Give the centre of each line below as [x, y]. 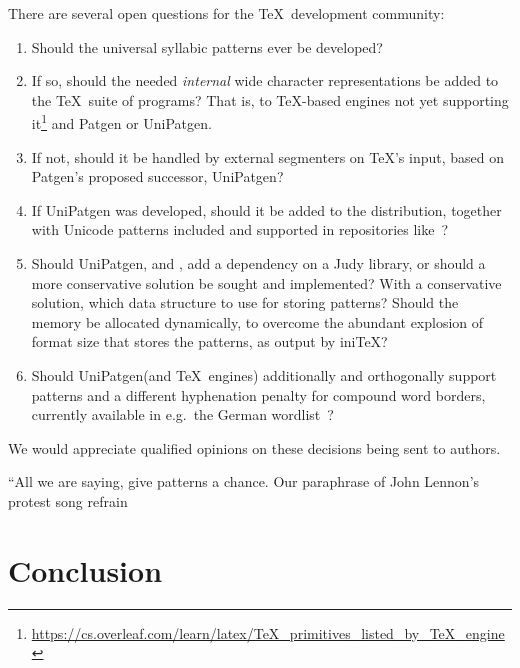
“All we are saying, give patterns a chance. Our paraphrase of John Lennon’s [244, 481]
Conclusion [85, 569]
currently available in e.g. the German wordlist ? [182, 414]
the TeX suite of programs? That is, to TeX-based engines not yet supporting [270, 99]
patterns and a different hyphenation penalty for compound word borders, [258, 394]
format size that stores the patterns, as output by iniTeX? [209, 341]
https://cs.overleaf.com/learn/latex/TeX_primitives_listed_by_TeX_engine [268, 632]
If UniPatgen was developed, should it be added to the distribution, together [266, 209]
